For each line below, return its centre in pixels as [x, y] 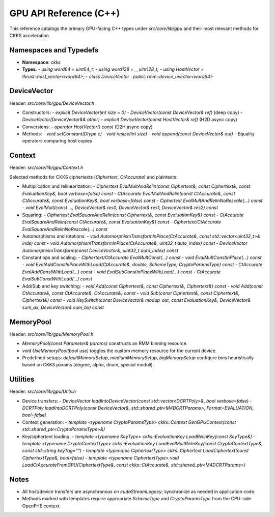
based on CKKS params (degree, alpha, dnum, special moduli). [88, 365]
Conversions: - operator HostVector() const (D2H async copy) [87, 127]
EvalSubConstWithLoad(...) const [57, 279]
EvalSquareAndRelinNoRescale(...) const [65, 229]
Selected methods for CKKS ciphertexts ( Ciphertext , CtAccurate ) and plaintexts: [93, 177]
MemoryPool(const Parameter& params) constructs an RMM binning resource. [105, 343]
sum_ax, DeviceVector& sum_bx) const [63, 307]
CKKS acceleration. [30, 35]
